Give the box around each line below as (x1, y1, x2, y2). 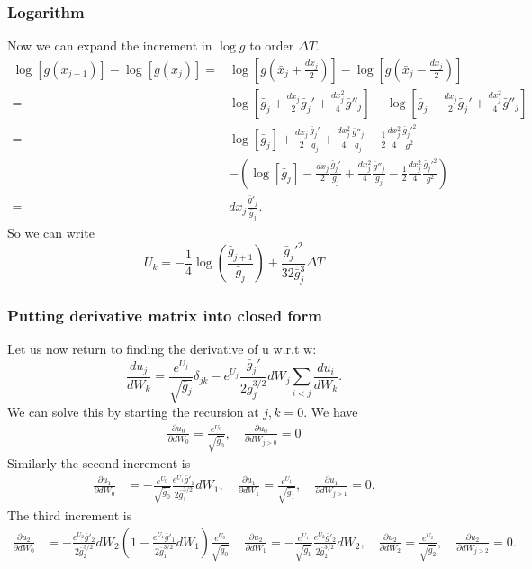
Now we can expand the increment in (7, 36, 212, 55)
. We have (303, 402, 358, 421)
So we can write (7, 222, 95, 241)
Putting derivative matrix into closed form (7, 304, 322, 327)
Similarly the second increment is (7, 454, 191, 473)
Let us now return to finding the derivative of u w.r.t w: (7, 339, 317, 358)
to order (249, 36, 294, 55)
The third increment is (7, 505, 132, 524)
